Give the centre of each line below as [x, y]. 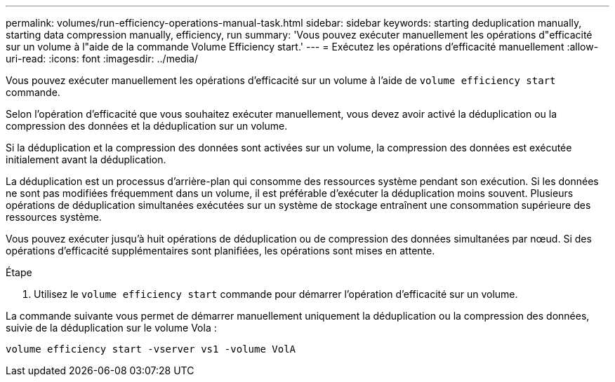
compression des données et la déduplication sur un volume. [147, 126]
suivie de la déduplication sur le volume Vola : [111, 328]
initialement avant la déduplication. [86, 159]
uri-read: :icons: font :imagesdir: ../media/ [102, 59]
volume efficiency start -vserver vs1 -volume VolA [151, 349]
